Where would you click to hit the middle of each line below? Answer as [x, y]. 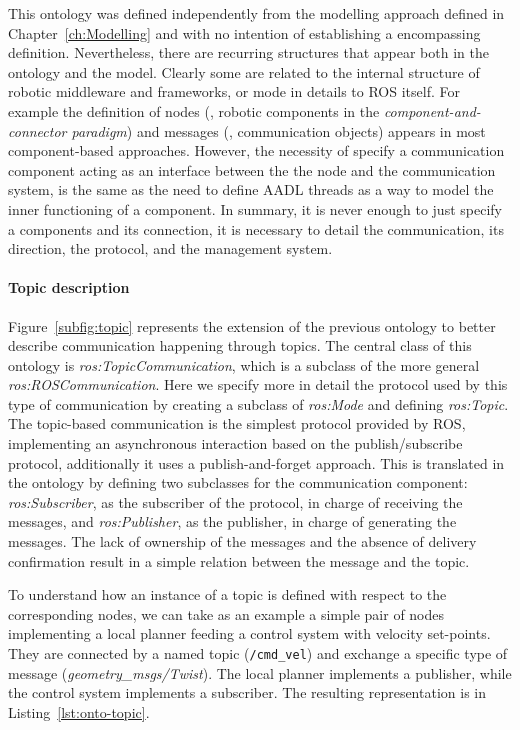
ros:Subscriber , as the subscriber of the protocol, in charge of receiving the [235, 501]
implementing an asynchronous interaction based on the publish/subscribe [235, 443]
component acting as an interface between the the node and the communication [252, 169]
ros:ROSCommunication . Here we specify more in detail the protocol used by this [258, 384]
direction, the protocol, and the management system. [170, 248]
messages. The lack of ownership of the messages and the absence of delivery [242, 541]
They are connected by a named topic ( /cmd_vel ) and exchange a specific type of [258, 653]
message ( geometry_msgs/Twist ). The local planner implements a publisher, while [260, 672]
